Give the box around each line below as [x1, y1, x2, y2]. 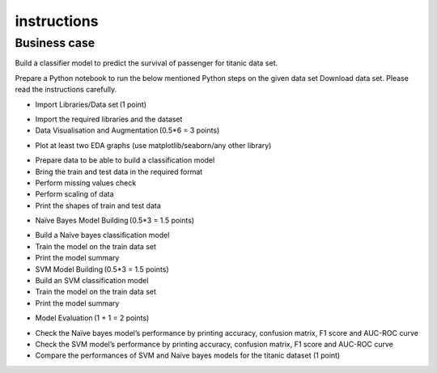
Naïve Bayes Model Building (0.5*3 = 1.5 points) [35, 215, 194, 226]
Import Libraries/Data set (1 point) [35, 100, 147, 109]
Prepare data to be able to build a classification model [35, 155, 215, 165]
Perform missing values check [35, 178, 137, 188]
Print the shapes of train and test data [35, 201, 162, 210]
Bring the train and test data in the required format [35, 167, 203, 176]
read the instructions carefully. [15, 85, 117, 95]
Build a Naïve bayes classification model [35, 231, 170, 240]
